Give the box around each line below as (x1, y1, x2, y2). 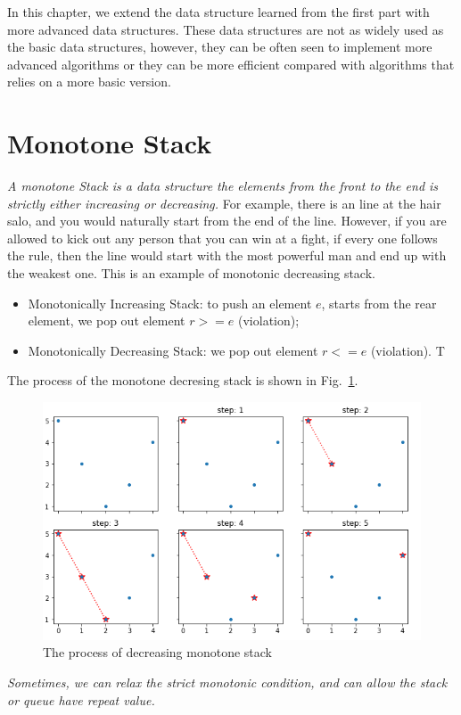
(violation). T (370, 341, 445, 359)
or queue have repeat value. (7, 690, 155, 709)
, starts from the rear (321, 293, 437, 312)
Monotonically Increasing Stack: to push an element (28, 293, 312, 312)
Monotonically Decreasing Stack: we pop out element (28, 341, 318, 359)
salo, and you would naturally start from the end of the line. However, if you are (7, 211, 447, 230)
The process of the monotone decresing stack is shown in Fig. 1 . (7, 371, 358, 390)
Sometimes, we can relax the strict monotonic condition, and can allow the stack (7, 672, 448, 691)
